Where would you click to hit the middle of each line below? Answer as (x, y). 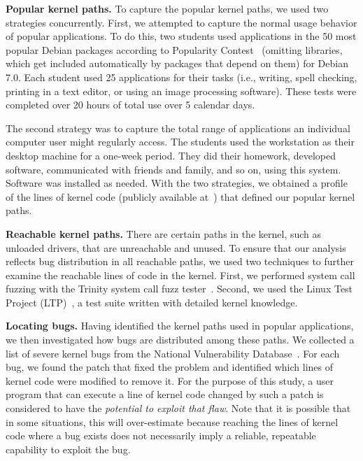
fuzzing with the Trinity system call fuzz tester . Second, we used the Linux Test (179, 289)
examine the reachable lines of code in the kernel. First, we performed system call (180, 275)
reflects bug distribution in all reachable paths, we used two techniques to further (180, 261)
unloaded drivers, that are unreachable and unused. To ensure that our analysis (176, 247)
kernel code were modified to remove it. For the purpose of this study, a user (170, 380)
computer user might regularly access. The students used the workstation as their (180, 142)
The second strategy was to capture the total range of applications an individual (178, 128)
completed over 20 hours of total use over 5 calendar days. (130, 105)
